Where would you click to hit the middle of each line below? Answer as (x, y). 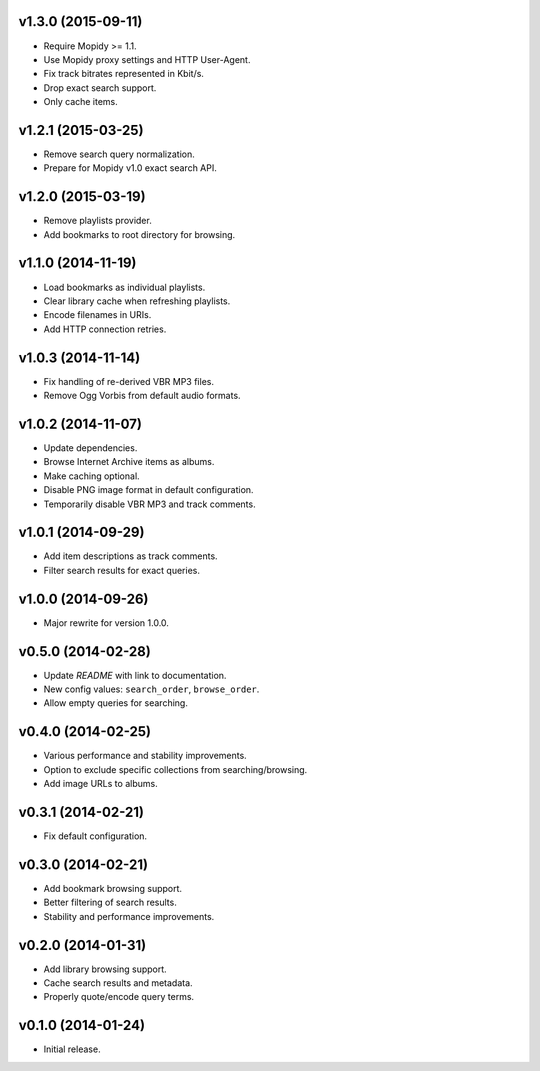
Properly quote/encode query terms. (119, 997)
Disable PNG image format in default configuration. (148, 490)
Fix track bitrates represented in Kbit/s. (124, 74)
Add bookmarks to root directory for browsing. (139, 234)
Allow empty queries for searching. (116, 703)
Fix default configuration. (95, 836)
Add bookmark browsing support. (113, 888)
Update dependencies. (90, 447)
